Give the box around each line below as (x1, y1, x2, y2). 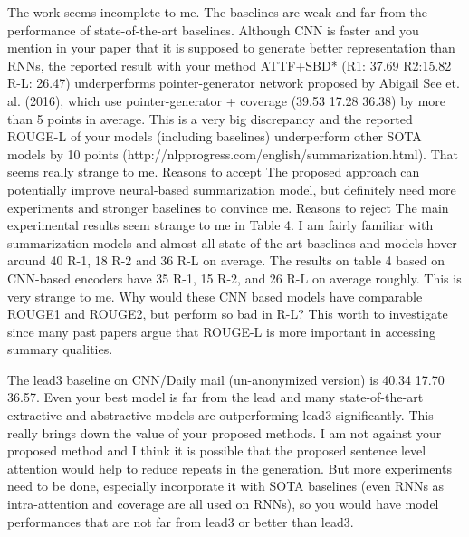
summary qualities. (7, 340, 113, 359)
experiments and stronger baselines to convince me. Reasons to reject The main (7, 197, 449, 216)
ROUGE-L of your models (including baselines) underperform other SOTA (7, 127, 422, 146)
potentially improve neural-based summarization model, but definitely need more (7, 179, 456, 198)
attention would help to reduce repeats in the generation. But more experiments (7, 458, 452, 477)
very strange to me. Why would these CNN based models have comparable (7, 286, 423, 305)
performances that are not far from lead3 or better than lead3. (7, 512, 354, 531)
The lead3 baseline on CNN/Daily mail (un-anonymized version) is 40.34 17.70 (7, 369, 445, 388)
